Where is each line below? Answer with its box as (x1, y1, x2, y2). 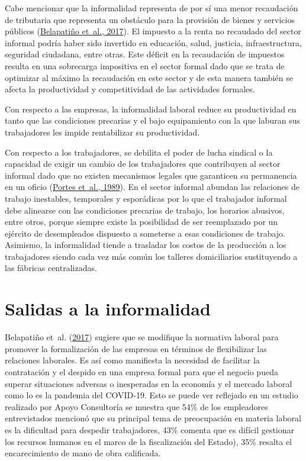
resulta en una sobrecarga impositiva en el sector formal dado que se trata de (5, 59, 285, 72)
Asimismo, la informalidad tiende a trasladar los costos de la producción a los (5, 238, 286, 251)
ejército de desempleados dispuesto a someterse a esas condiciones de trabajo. (5, 227, 286, 239)
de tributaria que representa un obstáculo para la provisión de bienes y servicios (5, 13, 295, 25)
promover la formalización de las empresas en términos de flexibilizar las (5, 342, 267, 354)
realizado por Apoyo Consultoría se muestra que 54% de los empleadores (5, 400, 268, 412)
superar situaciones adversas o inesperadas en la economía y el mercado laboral (5, 377, 292, 389)
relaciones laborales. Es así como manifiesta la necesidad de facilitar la (5, 354, 260, 366)
